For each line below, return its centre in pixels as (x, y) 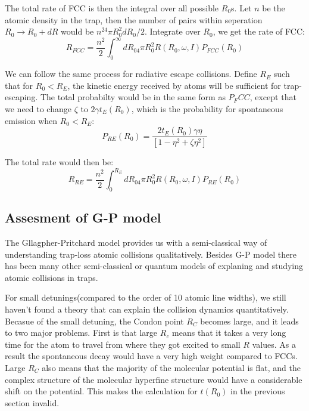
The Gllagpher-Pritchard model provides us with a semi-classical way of (136, 242)
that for (19, 85)
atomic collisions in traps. (51, 277)
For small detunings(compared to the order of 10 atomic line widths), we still (146, 297)
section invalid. (32, 402)
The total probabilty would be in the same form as (133, 97)
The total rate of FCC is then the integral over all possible (112, 8)
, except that (273, 97)
